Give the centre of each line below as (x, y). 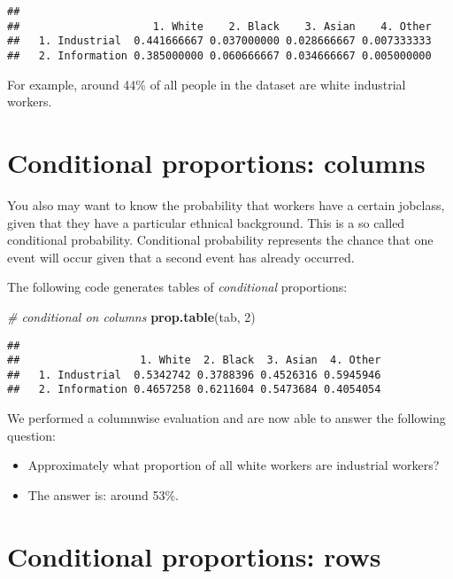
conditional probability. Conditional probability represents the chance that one (220, 240)
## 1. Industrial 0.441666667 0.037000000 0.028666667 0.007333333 (219, 41)
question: (31, 435)
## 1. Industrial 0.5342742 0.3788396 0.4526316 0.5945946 (194, 375)
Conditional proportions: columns (216, 162)
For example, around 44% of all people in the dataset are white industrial (207, 84)
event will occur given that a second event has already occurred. (181, 257)
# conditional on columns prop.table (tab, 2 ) (131, 316)
